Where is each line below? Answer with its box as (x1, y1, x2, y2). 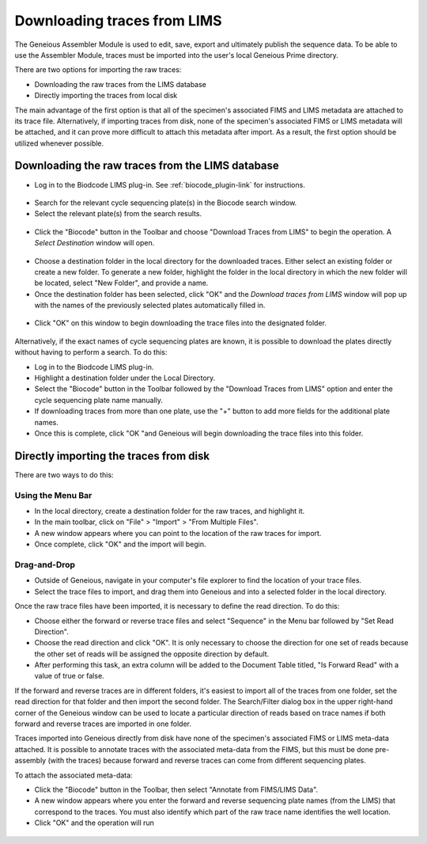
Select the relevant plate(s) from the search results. (34, 209, 202, 219)
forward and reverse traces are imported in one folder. (14, 719, 192, 728)
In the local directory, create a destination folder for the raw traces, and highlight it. (34, 507, 305, 516)
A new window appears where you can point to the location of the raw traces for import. (34, 528, 322, 538)
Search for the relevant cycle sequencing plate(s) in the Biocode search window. (34, 198, 297, 207)
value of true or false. (34, 671, 104, 681)
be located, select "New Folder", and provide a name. (34, 278, 209, 288)
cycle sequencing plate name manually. (34, 395, 164, 405)
